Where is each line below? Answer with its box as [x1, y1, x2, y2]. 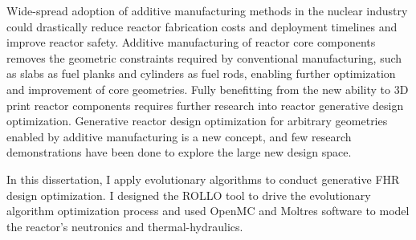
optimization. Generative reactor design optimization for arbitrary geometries [6, 112, 388, 129]
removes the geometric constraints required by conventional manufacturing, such [6, 49, 402, 66]
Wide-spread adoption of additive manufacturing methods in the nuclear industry [6, 2, 408, 18]
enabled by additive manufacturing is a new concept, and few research [6, 128, 352, 144]
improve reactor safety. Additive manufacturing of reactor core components [6, 34, 376, 51]
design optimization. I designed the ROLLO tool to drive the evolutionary [6, 186, 371, 203]
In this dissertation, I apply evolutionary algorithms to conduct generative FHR [6, 170, 400, 187]
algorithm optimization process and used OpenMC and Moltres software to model [6, 202, 410, 219]
